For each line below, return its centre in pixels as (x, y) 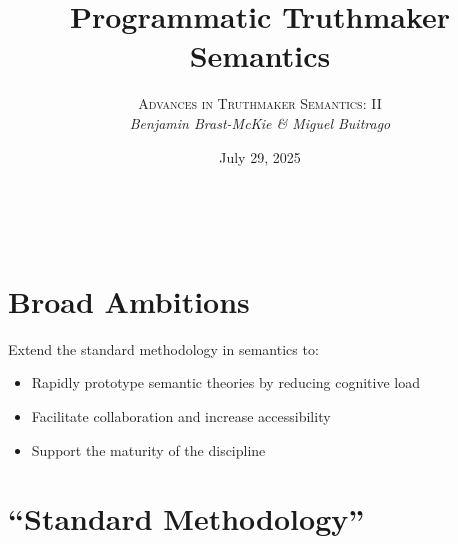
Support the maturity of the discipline (148, 449)
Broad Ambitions (129, 300)
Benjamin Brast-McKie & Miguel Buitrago (260, 122)
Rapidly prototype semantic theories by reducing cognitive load (226, 382)
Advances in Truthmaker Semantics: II (260, 103)
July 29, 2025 (260, 156)
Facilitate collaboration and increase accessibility (181, 416)
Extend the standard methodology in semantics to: (163, 348)
